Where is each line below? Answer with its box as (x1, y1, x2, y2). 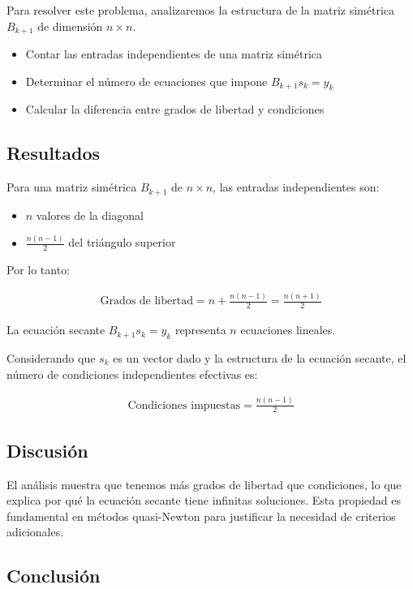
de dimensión (37, 17, 103, 34)
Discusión (6, 437, 88, 462)
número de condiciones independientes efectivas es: (6, 365, 258, 382)
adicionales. (6, 523, 64, 540)
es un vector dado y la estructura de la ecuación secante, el (113, 349, 407, 366)
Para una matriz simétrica (6, 178, 137, 196)
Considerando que (6, 349, 96, 366)
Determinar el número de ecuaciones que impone (25, 72, 268, 89)
